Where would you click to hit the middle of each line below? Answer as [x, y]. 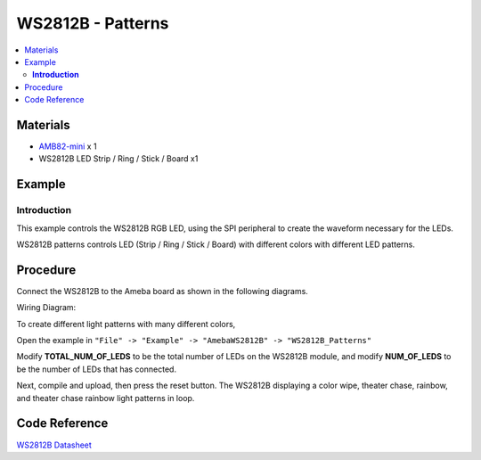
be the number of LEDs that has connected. [97, 369]
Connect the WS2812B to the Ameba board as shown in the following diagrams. [163, 291]
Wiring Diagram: [46, 308]
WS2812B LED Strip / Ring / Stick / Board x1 [118, 159]
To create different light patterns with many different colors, [126, 324]
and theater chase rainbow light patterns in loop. [106, 398]
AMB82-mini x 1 [68, 146]
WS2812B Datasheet [54, 445]
